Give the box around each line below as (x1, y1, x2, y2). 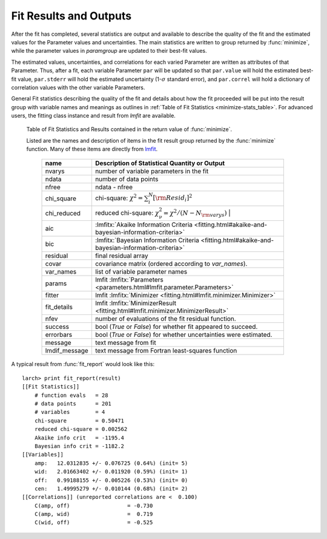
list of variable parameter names (94, 268, 188, 276)
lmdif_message (45, 347, 89, 355)
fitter (45, 291, 59, 300)
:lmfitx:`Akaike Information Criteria (94, 220, 193, 229)
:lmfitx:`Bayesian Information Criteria (94, 236, 200, 245)
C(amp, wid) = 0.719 (34, 510, 153, 518)
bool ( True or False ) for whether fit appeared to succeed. (94, 322, 258, 331)
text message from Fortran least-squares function (94, 347, 237, 355)
